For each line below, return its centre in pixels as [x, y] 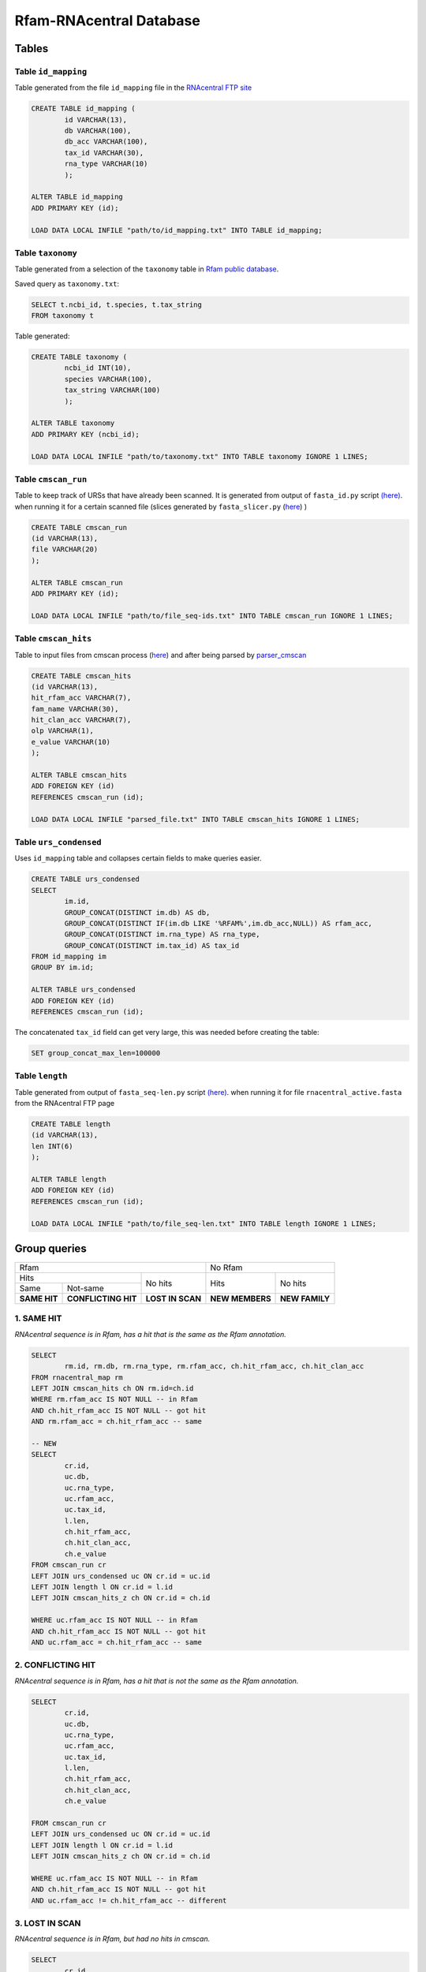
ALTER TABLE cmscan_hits [79, 775]
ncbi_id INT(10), [98, 368]
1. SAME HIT [38, 1319]
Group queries [50, 1249]
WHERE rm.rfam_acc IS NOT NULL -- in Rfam [114, 1399]
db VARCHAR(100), [98, 131]
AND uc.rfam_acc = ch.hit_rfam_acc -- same [117, 1642]
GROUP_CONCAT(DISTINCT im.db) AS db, [137, 912]
